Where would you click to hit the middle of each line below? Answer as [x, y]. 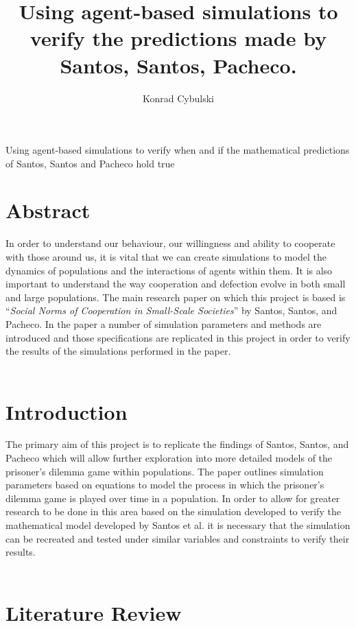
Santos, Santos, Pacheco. [178, 65]
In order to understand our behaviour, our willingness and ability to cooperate [170, 243]
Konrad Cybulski [178, 98]
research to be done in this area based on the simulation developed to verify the [173, 511]
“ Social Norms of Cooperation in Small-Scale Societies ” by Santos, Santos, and [171, 310]
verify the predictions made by [178, 38]
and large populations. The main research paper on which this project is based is [176, 297]
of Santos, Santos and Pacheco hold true [90, 163]
